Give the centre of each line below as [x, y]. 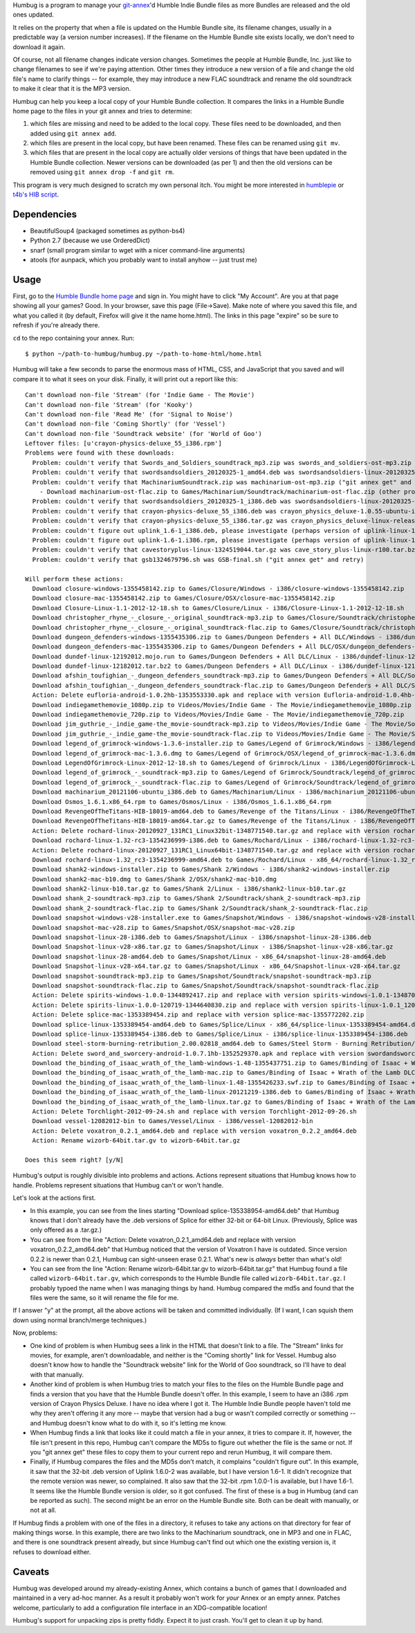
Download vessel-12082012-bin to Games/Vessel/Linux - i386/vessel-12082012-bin [173, 1121]
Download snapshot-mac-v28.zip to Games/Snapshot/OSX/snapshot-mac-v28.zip [164, 928]
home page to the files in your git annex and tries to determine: [103, 111]
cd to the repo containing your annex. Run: [74, 338]
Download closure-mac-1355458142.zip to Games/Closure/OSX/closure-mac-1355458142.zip [184, 598]
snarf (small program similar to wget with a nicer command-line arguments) [138, 250]
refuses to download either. [52, 1552]
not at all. [43, 1510]
